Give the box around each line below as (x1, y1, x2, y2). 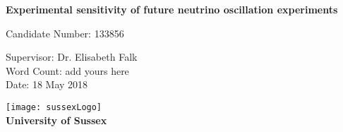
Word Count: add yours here (6, 63, 129, 78)
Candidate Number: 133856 (6, 25, 124, 40)
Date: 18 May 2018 (6, 77, 88, 92)
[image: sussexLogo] (6, 102, 102, 112)
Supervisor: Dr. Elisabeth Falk (6, 49, 138, 64)
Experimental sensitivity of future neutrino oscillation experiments (6, 2, 338, 16)
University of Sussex (6, 112, 107, 127)
